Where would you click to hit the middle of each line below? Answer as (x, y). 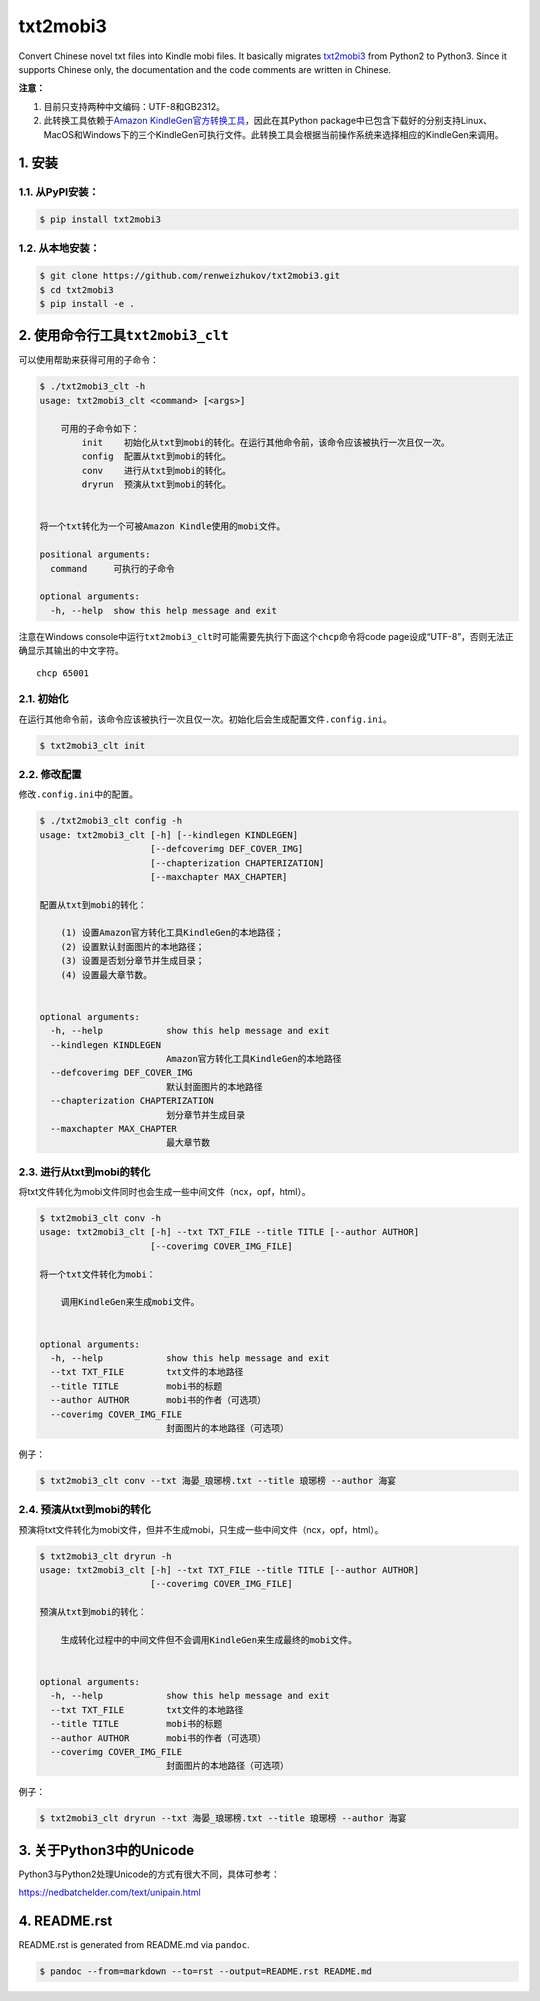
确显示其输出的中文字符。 (71, 651)
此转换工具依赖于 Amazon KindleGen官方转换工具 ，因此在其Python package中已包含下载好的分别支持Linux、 (268, 121)
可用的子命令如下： (100, 428)
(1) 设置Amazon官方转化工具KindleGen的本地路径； (172, 933)
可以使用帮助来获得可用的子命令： (88, 360)
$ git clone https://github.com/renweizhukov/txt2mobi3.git (190, 276)
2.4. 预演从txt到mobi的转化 (85, 1510)
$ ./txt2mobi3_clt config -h (111, 821)
